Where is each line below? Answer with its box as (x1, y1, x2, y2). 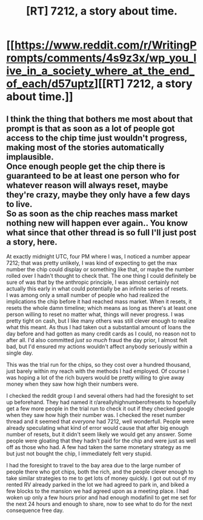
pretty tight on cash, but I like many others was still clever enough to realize (6, 317, 195, 324)
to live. (6, 199, 33, 209)
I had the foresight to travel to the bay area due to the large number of (6, 462, 181, 469)
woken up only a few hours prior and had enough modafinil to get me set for (6, 494, 197, 501)
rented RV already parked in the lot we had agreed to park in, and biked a (6, 481, 189, 488)
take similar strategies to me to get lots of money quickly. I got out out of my (6, 475, 196, 482)
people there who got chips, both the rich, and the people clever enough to (6, 468, 194, 475)
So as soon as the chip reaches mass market (6, 208, 178, 219)
